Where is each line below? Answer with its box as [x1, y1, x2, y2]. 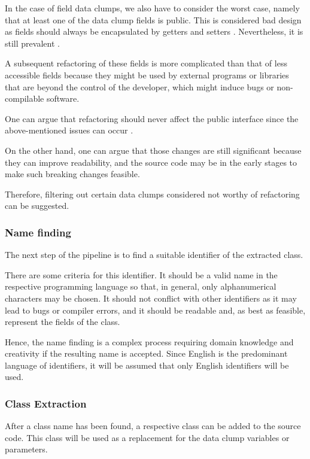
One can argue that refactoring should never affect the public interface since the [5, 112, 299, 124]
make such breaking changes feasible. [5, 168, 140, 180]
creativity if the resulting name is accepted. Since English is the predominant [5, 347, 288, 360]
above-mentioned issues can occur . [5, 124, 133, 136]
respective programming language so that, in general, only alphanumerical [5, 280, 276, 293]
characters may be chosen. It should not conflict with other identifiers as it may [5, 291, 297, 304]
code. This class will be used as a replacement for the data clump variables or [5, 431, 290, 443]
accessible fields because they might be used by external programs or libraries [5, 68, 289, 81]
